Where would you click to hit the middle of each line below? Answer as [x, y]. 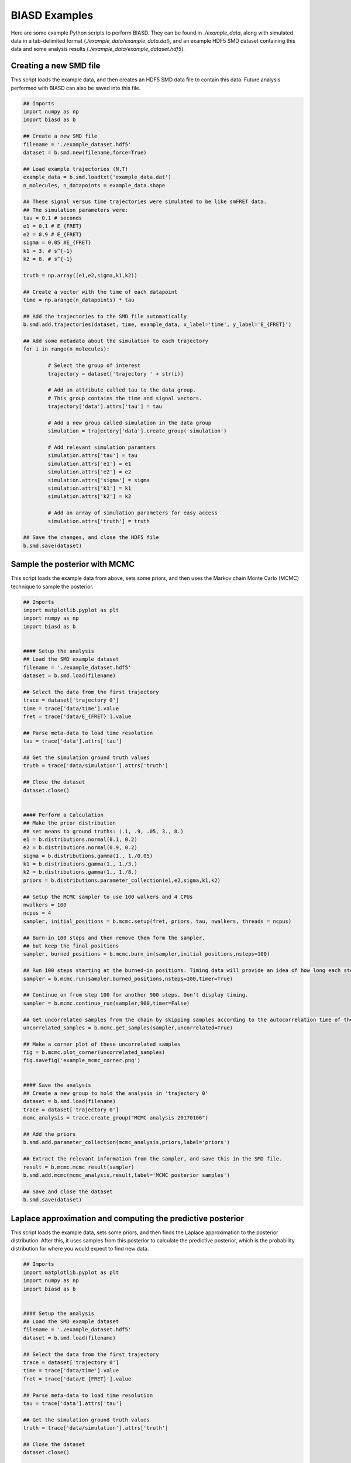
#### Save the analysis [57, 1085]
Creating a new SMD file [56, 66]
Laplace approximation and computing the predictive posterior [127, 1218]
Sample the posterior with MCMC [73, 564]
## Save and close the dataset [68, 1191]
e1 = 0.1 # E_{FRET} [52, 226]
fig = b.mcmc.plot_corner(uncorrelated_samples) [94, 1052]
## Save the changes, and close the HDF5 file [91, 538]
